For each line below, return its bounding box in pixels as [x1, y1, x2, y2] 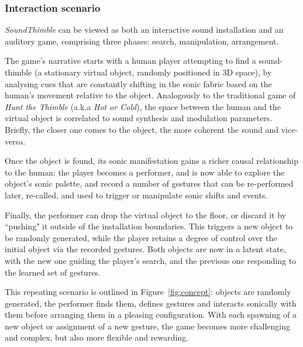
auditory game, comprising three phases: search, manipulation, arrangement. [5, 35, 279, 47]
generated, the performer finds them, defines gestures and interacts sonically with [5, 297, 297, 309]
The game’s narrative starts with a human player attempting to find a [5, 54, 256, 67]
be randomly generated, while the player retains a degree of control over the [5, 231, 277, 243]
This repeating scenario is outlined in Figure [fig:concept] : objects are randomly [5, 286, 291, 298]
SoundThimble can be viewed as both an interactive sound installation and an [5, 23, 284, 36]
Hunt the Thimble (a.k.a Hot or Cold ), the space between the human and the [5, 100, 281, 112]
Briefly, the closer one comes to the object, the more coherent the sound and [5, 123, 278, 135]
